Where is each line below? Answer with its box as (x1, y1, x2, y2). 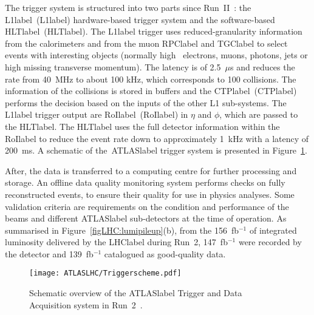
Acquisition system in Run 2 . (29, 298, 143, 311)
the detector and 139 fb (5, 247, 94, 260)
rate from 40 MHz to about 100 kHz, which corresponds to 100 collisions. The (5, 72, 296, 85)
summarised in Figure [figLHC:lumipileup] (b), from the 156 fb (5, 223, 239, 236)
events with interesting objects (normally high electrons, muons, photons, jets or (5, 49, 308, 61)
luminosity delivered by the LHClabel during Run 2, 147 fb (5, 235, 228, 248)
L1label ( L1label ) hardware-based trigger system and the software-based (5, 13, 275, 25)
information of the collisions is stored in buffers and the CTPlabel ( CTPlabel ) (5, 84, 297, 97)
